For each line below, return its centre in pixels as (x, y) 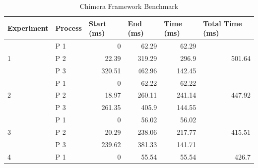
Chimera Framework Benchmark (129, 6)
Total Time (223, 23)
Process (68, 28)
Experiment (28, 28)
